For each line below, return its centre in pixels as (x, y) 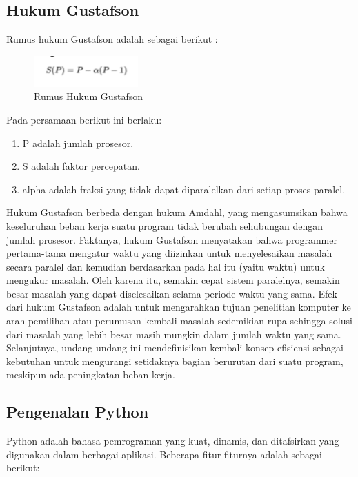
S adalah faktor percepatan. (81, 166)
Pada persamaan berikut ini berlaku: (84, 119)
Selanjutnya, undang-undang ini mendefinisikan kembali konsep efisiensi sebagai (175, 348)
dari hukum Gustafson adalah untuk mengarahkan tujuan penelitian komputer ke (179, 307)
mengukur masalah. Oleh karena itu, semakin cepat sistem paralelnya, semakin (173, 280)
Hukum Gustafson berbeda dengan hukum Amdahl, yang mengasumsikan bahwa (177, 212)
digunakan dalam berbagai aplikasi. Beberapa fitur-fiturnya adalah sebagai (164, 454)
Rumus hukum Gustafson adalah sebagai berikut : (112, 39)
